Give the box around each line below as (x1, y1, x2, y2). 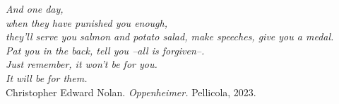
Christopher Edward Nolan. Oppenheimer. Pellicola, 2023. (6, 84, 256, 99)
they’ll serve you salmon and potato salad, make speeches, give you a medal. (6, 29, 334, 44)
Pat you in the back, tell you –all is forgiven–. (6, 42, 205, 57)
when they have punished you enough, (6, 15, 167, 30)
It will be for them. (6, 70, 88, 85)
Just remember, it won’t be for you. (6, 57, 157, 71)
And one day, (6, 1, 64, 16)
